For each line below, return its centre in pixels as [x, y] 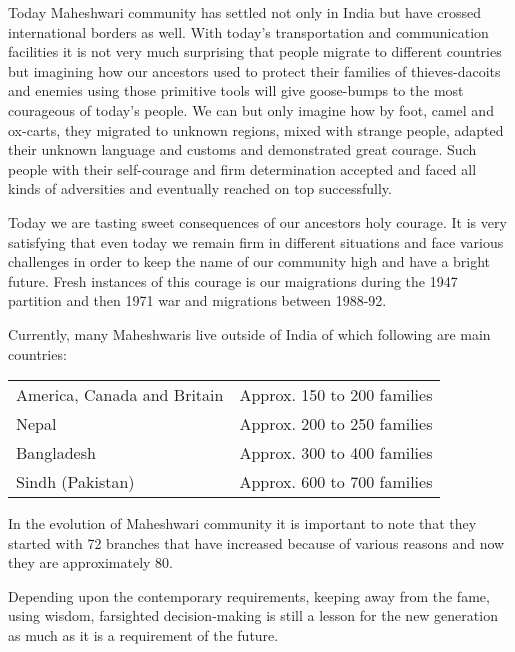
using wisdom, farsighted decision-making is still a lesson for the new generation [253, 615]
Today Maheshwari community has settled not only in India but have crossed [244, 12]
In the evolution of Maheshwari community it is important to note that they [242, 523]
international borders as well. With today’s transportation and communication [248, 31]
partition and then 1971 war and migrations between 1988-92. [197, 300]
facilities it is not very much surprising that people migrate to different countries [255, 51]
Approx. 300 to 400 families [336, 453]
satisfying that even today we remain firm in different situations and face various [256, 241]
